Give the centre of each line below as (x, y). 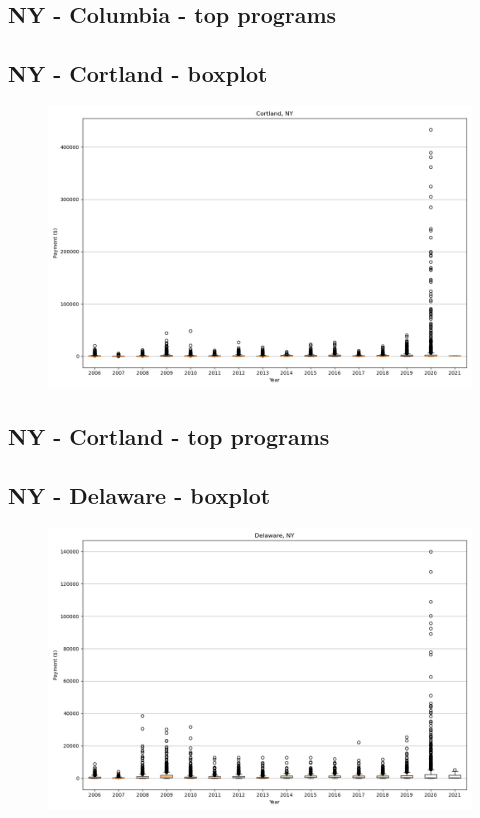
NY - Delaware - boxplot (139, 495)
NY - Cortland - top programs (169, 436)
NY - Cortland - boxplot (138, 73)
